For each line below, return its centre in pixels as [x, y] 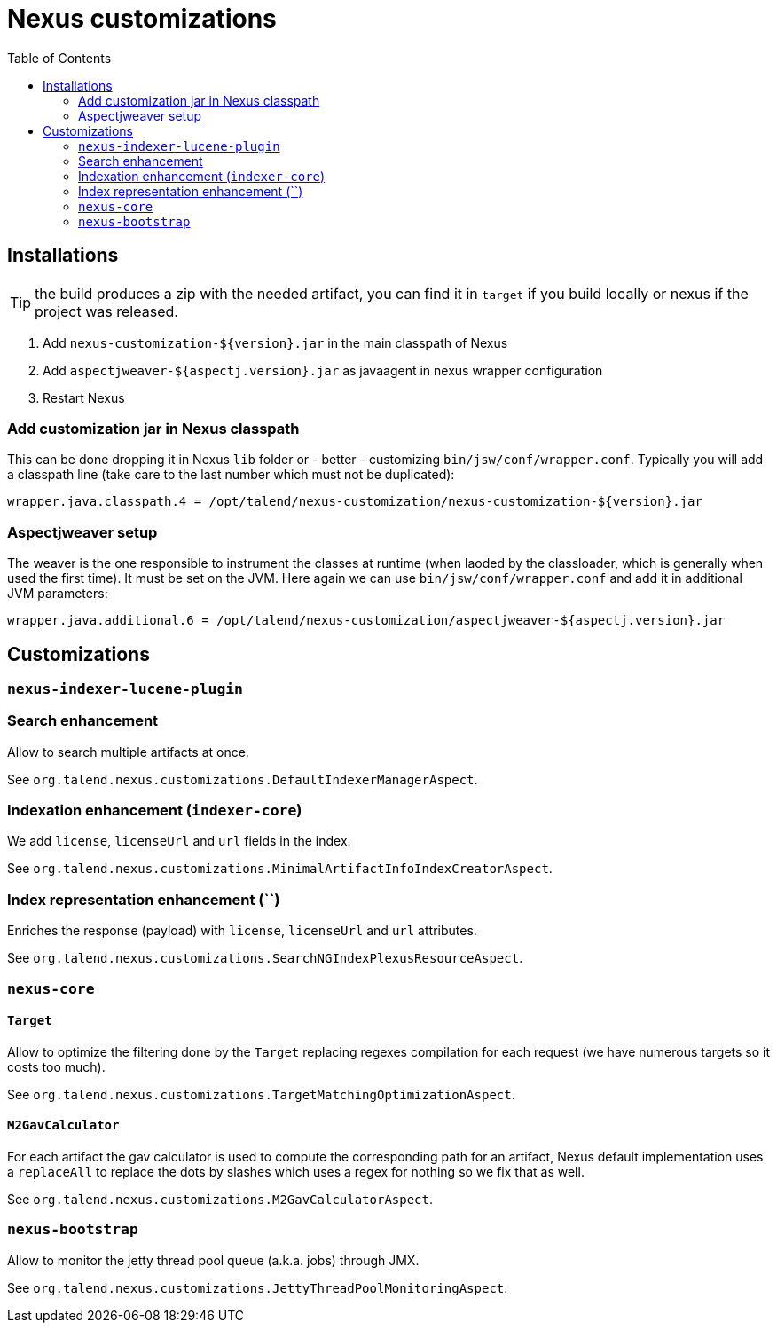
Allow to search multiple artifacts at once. [128, 752]
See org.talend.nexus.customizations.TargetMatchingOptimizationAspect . [261, 1094]
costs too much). [56, 1066]
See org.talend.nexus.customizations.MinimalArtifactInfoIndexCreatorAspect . [280, 869]
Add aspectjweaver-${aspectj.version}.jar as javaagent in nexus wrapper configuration [323, 370]
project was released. [106, 311]
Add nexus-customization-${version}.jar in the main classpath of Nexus [275, 342]
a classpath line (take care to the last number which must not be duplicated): [231, 475]
